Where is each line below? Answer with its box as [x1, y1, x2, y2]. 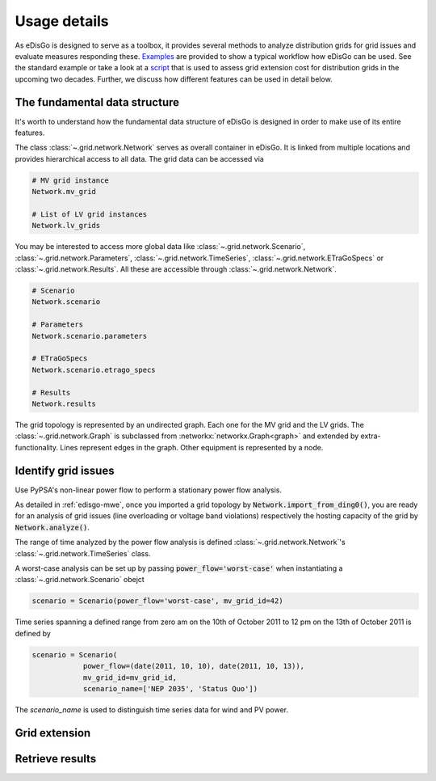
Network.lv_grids [31, 221, 101, 230]
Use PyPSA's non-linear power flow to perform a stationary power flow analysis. [15, 485, 283, 495]
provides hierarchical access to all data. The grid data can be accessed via [15, 154, 264, 163]
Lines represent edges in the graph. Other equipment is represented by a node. [60, 442, 324, 452]
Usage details [15, 12, 109, 30]
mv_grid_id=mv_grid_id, [82, 673, 178, 682]
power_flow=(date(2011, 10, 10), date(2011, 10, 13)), [82, 661, 305, 671]
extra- [360, 431, 381, 441]
